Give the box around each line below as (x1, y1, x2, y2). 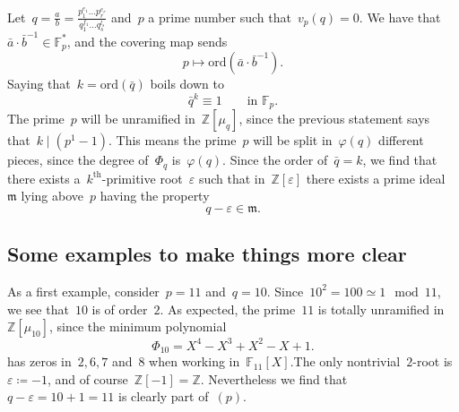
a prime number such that (148, 7, 291, 26)
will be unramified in (81, 109, 195, 128)
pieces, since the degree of (7, 150, 149, 169)
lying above (21, 186, 84, 205)
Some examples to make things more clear (7, 240, 407, 268)
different (378, 131, 424, 150)
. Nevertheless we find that (200, 369, 348, 388)
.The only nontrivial (290, 352, 401, 371)
